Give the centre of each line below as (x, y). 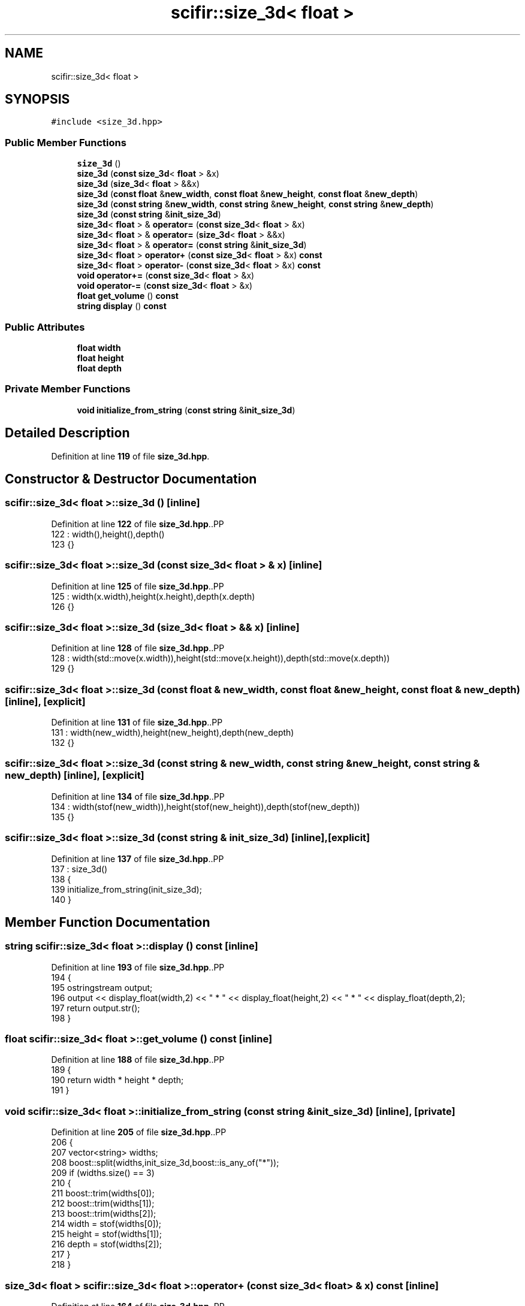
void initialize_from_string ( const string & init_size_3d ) (186, 410)
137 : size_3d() (79, 869)
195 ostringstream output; (102, 987)
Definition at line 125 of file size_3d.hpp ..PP (138, 586)
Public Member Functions (66, 142)
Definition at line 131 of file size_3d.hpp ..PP (137, 722)
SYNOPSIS (37, 99)
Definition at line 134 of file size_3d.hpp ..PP (138, 796)
